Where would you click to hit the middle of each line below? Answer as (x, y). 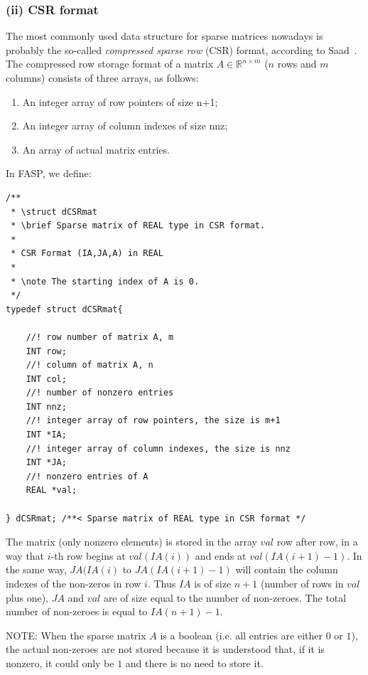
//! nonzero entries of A (87, 476)
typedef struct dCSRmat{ (64, 309)
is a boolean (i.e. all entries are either (241, 635)
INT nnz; (46, 406)
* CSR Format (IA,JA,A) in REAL (87, 254)
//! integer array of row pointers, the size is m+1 (153, 421)
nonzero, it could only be (60, 663)
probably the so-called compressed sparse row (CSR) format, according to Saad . (182, 49)
